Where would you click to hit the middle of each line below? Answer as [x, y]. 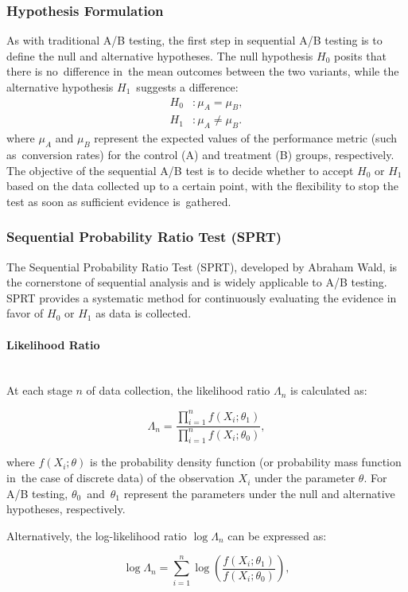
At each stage [39, 390]
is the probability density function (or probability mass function [246, 462]
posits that [360, 55]
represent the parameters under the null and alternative [259, 493]
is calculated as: [329, 390]
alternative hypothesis [60, 87]
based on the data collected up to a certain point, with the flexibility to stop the [202, 186]
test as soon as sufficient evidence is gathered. [119, 201]
